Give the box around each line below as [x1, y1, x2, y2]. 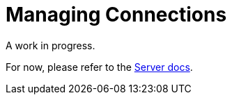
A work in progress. [6, 39, 95, 51]
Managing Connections [6, 3, 227, 26]
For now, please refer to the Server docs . [6, 60, 193, 73]
